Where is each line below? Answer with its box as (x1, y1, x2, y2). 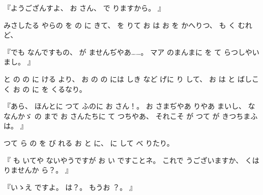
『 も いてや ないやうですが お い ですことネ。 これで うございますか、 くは (4, 154, 259, 165)
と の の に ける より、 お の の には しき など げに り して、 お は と (4, 73, 236, 84)
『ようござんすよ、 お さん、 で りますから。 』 (4, 3, 165, 13)
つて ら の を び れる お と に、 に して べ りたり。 (4, 137, 174, 148)
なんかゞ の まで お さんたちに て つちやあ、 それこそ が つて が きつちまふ (4, 110, 258, 121)
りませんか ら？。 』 (4, 165, 72, 175)
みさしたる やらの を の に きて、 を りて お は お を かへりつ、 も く (4, 19, 236, 30)
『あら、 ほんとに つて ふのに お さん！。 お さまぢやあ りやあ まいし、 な (4, 101, 255, 111)
